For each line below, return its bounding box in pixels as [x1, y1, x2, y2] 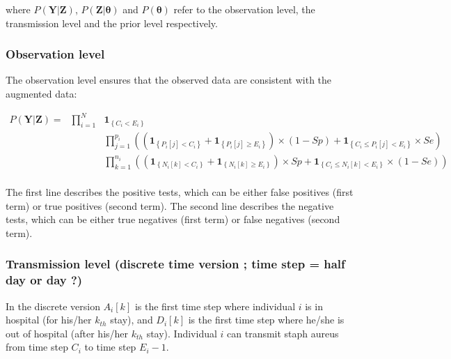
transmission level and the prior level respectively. [6, 15, 218, 30]
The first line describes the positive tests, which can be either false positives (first [6, 185, 354, 199]
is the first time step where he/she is [188, 312, 345, 327]
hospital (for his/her [6, 312, 92, 327]
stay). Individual [146, 326, 217, 340]
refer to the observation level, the [173, 2, 315, 16]
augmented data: [6, 86, 77, 100]
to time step [84, 339, 136, 354]
